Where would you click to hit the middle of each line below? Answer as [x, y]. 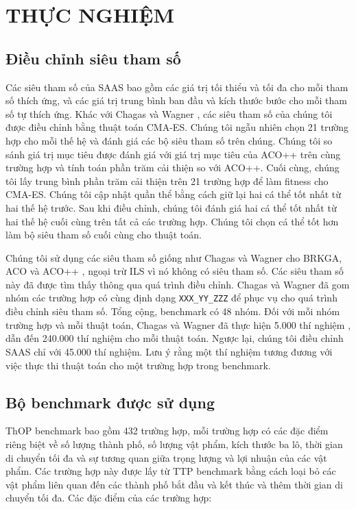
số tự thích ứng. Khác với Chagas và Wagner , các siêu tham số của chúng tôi [169, 113]
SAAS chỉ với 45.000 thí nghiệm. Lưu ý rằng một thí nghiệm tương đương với [169, 351]
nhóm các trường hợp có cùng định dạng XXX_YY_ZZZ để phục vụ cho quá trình [171, 298]
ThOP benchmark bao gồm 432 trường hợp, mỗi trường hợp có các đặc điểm [167, 431]
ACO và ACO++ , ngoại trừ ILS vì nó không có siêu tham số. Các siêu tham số [175, 271]
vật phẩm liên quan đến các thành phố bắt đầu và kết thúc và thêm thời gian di [174, 484]
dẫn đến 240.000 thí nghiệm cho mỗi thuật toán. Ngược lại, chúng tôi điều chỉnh [175, 338]
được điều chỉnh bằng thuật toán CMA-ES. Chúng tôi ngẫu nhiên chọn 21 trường [177, 127]
